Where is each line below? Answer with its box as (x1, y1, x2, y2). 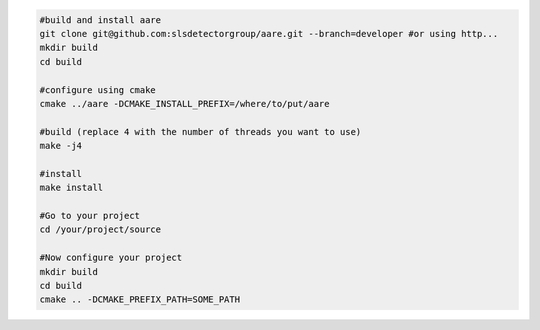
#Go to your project (39, 210, 140, 222)
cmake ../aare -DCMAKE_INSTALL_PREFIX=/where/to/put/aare (39, 98, 330, 109)
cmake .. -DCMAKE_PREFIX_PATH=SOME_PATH (39, 294, 240, 305)
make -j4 (39, 140, 83, 152)
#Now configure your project (39, 252, 183, 264)
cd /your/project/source (39, 224, 162, 235)
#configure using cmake (39, 84, 157, 95)
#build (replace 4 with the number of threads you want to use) (39, 126, 362, 137)
